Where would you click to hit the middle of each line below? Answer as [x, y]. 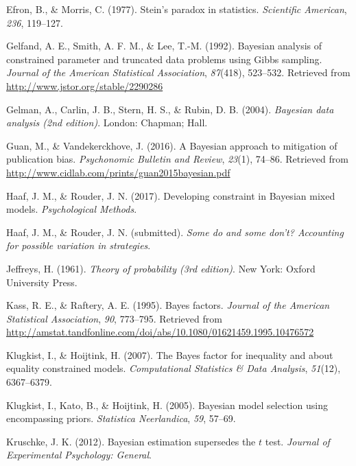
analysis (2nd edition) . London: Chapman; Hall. [107, 123]
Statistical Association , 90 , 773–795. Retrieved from [114, 318]
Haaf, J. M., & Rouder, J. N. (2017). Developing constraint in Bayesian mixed [171, 195]
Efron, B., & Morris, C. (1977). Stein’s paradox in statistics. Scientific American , [177, 9]
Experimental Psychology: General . [79, 455]
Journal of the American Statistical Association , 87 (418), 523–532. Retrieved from [178, 72]
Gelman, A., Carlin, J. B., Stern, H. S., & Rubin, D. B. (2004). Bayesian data [170, 109]
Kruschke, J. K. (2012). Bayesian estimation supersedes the [131, 441]
